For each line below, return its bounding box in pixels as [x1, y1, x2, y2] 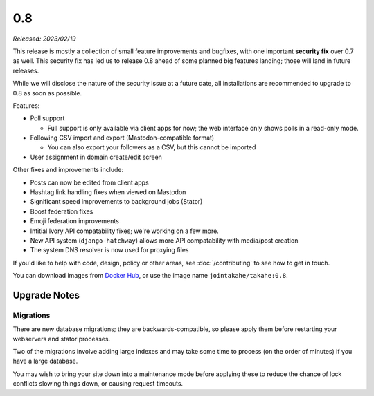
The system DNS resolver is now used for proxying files [30, 246, 189, 254]
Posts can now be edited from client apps [30, 178, 149, 187]
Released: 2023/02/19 [12, 35, 76, 43]
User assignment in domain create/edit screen [30, 153, 163, 161]
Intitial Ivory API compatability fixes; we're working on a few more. [30, 227, 220, 235]
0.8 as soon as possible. [12, 88, 82, 97]
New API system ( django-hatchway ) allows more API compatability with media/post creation [30, 236, 299, 245]
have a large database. [12, 357, 78, 366]
